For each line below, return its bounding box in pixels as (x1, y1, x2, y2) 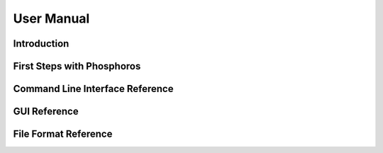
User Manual (13, 11, 90, 26)
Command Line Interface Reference (13, 83, 174, 95)
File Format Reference (13, 128, 113, 140)
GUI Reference (13, 106, 79, 118)
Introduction (13, 38, 70, 50)
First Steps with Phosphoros (13, 60, 141, 72)
